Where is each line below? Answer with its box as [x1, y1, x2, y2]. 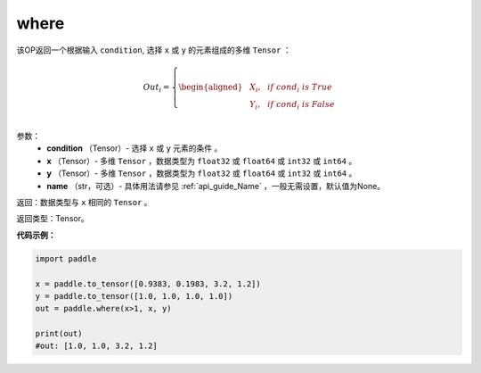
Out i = [143, 81, 170, 94]
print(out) [35, 328, 83, 339]
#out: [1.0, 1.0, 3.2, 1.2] [35, 341, 158, 352]
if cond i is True [267, 81, 333, 94]
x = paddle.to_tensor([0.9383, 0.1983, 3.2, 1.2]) [35, 278, 262, 289]
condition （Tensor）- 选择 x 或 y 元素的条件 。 [46, 143, 223, 153]
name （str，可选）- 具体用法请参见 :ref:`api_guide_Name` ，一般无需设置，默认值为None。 [46, 180, 386, 191]
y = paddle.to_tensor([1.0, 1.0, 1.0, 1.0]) [35, 291, 233, 301]
